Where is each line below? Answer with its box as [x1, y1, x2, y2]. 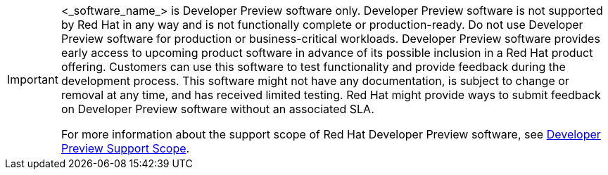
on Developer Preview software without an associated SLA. [61, 102, 374, 116]
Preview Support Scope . [61, 141, 190, 155]
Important [7, 72, 58, 86]
